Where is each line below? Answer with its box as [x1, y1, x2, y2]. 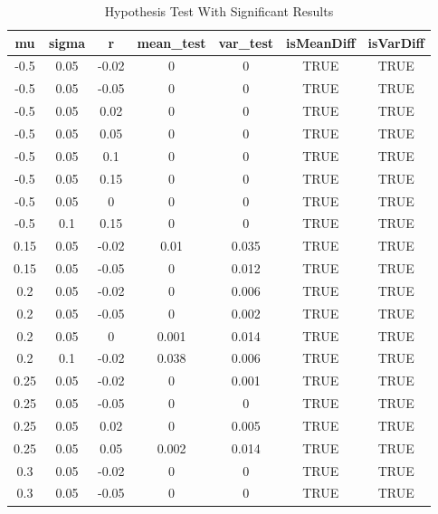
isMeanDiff [286, 33, 356, 52]
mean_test [137, 33, 206, 52]
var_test [218, 33, 274, 52]
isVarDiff [367, 33, 424, 52]
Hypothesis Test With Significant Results [104, 2, 334, 20]
